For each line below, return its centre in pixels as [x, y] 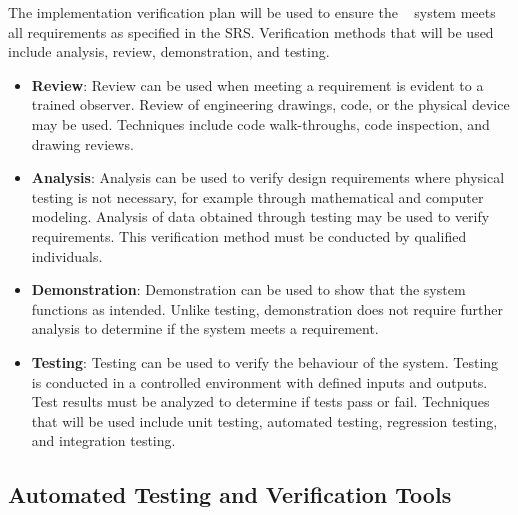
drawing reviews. [82, 143]
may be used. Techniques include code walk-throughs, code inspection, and [260, 123]
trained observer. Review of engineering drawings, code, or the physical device [270, 104]
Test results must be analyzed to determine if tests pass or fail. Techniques [260, 401]
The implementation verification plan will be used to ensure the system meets [252, 12]
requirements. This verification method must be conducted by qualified [249, 235]
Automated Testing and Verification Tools [230, 494]
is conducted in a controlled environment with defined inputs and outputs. [259, 381]
